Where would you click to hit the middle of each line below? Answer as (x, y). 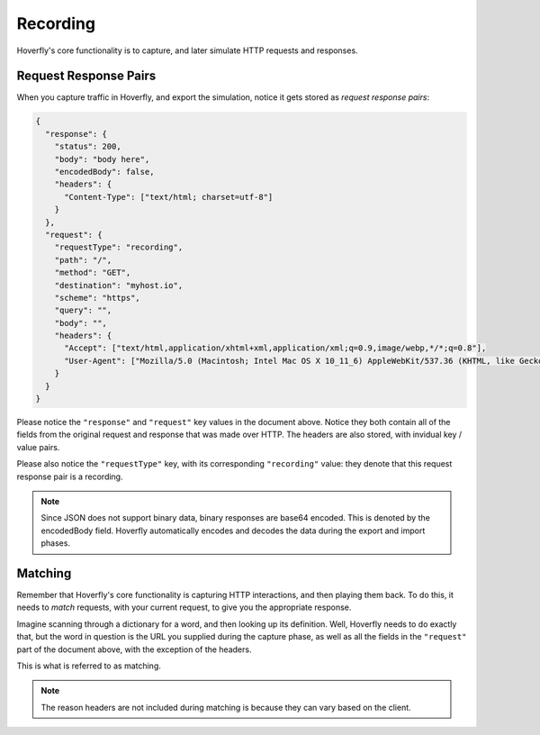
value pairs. (38, 447)
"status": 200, (88, 147)
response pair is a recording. (70, 476)
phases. (56, 543)
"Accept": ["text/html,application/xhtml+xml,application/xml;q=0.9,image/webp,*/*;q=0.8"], (275, 348)
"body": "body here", (102, 159)
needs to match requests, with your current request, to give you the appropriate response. (184, 607)
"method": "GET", (93, 273)
